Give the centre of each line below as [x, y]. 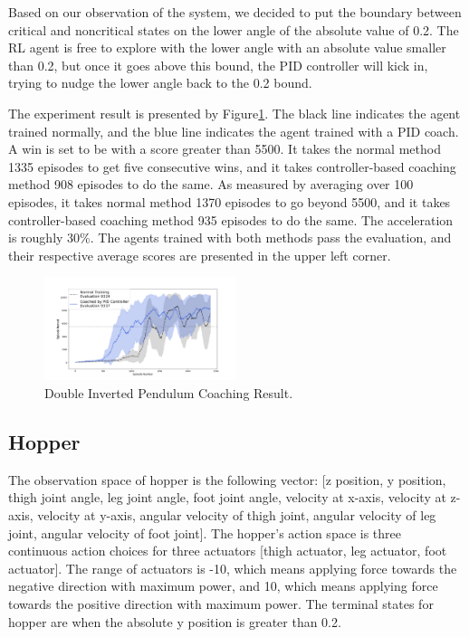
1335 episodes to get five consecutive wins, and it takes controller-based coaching [232, 166]
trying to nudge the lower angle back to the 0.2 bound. [160, 83]
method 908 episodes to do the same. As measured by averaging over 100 [211, 184]
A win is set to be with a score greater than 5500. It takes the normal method [225, 149]
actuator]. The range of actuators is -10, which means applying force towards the [233, 568]
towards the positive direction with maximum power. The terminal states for [221, 603]
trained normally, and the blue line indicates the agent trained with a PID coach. [234, 131]
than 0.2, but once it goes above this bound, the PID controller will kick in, [218, 65]
